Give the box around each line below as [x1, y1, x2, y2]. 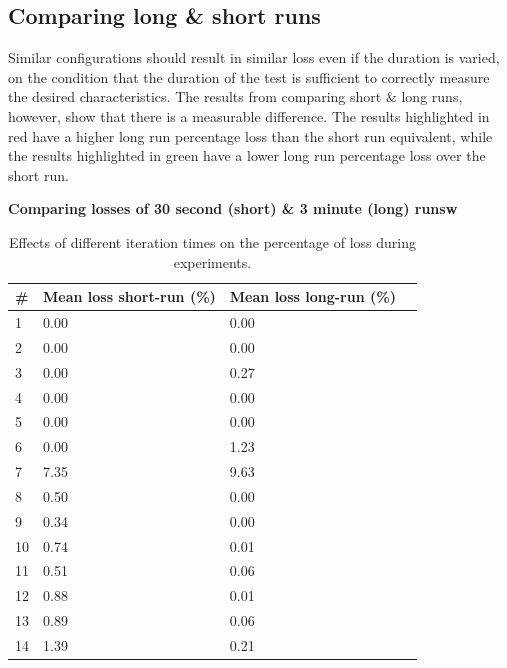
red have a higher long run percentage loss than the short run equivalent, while [8, 125, 493, 146]
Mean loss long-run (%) [229, 286, 396, 307]
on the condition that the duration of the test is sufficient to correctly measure [8, 66, 490, 87]
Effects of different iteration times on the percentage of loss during [8, 231, 416, 252]
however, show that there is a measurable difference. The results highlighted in [8, 105, 490, 126]
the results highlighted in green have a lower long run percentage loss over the [8, 145, 486, 166]
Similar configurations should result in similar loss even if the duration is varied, [8, 47, 500, 68]
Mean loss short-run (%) [43, 286, 216, 307]
